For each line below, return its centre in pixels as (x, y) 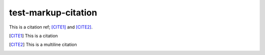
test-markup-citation (53, 13)
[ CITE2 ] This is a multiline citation (43, 45)
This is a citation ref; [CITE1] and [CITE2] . (51, 27)
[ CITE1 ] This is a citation (34, 36)
